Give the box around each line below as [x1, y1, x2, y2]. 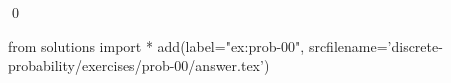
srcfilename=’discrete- [308, 35, 443, 56]
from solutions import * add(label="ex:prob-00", [8, 35, 305, 56]
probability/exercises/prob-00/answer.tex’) [8, 55, 270, 76]
